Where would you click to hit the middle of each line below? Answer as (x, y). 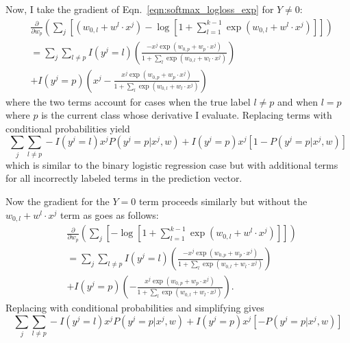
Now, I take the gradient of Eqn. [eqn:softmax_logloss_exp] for (140, 9)
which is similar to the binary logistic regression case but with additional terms (172, 164)
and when (298, 101)
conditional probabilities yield (68, 128)
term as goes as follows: (109, 214)
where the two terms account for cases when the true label (128, 101)
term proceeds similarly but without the (223, 201)
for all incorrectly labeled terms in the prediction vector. (124, 178)
